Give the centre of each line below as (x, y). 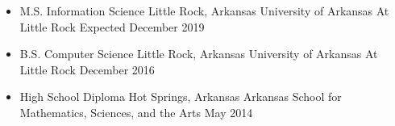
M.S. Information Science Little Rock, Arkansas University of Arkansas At (204, 10)
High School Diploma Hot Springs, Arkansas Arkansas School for (181, 97)
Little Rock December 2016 (87, 69)
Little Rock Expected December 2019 (112, 26)
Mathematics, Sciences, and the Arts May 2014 (136, 112)
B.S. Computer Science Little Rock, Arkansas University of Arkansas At (199, 54)
